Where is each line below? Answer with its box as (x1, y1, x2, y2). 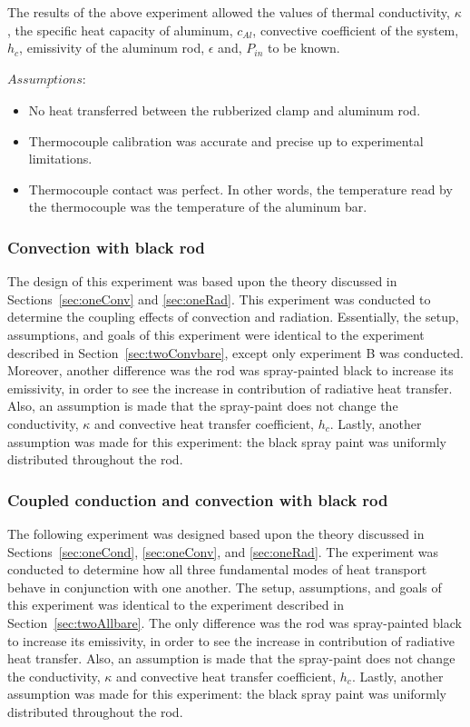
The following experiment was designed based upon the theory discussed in (7, 523, 425, 543)
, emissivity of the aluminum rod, (19, 38, 205, 57)
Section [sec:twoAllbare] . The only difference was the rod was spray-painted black (7, 612, 462, 632)
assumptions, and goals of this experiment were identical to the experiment (7, 324, 425, 344)
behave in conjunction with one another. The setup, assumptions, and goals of (7, 577, 442, 596)
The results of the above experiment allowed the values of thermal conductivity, (7, 3, 450, 21)
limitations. (28, 149, 93, 168)
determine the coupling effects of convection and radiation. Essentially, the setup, (7, 307, 459, 326)
